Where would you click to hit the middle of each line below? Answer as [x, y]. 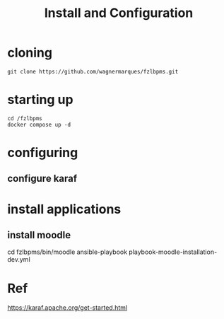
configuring [43, 153]
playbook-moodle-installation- [173, 252]
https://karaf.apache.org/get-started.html [67, 308]
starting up [40, 100]
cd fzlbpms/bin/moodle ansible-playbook [67, 252]
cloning [30, 53]
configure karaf [42, 179]
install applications [64, 209]
